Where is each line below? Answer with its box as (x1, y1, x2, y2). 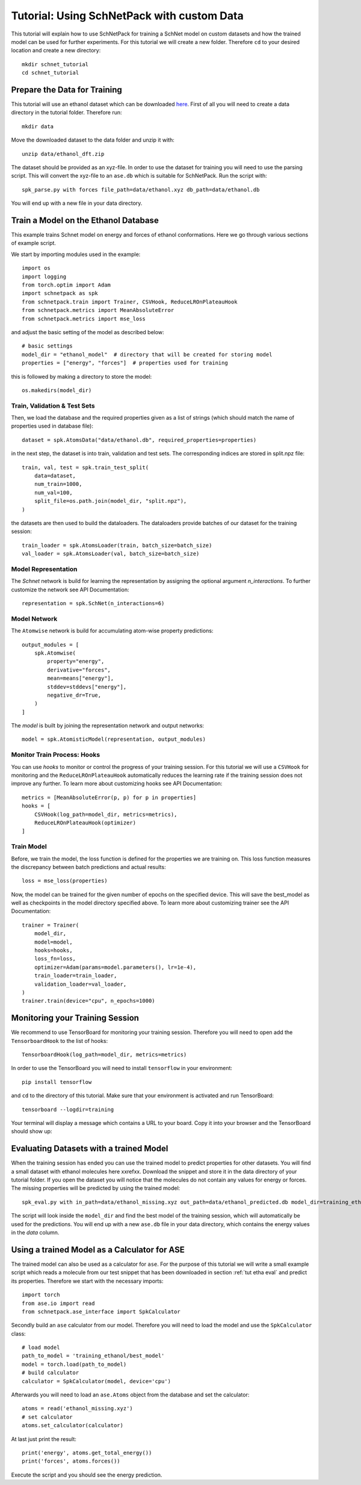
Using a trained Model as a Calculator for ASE (11, 1244, 185, 1255)
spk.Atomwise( (34, 649, 76, 656)
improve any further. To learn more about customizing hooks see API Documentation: (11, 780, 223, 787)
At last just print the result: (11, 1435, 76, 1442)
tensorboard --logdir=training (22, 1106, 114, 1113)
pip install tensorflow (22, 1079, 92, 1085)
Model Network (11, 614, 58, 623)
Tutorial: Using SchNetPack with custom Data (11, 9, 244, 22)
